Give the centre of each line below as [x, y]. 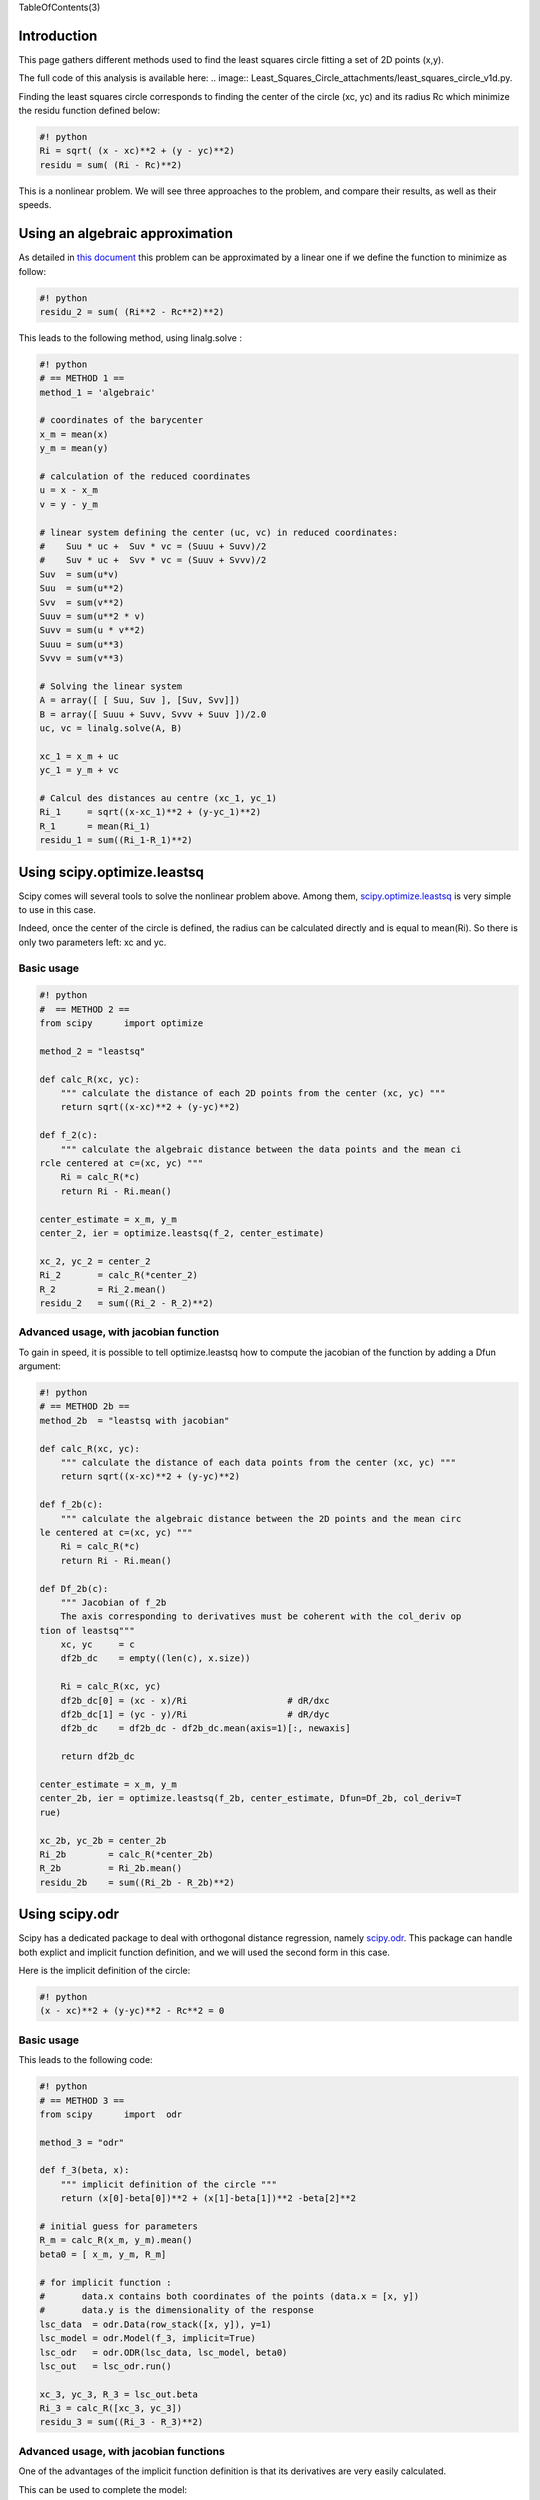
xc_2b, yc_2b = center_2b [103, 1840]
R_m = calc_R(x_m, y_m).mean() [116, 2240]
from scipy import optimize [121, 1023]
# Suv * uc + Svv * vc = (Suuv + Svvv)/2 [153, 560]
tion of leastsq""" [87, 1630]
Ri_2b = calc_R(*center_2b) [126, 1854]
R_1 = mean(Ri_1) [95, 826]
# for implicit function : [105, 2282]
